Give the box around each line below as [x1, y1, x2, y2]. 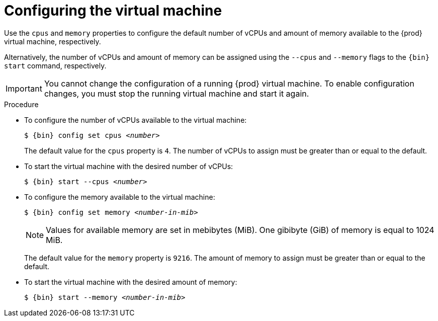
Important [6, 83, 42, 94]
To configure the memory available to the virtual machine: [24, 192, 215, 201]
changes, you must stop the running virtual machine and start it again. [44, 88, 309, 99]
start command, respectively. [4, 61, 107, 70]
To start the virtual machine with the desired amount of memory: [24, 277, 237, 286]
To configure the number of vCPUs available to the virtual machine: [24, 115, 247, 124]
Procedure [4, 100, 39, 109]
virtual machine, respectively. [4, 37, 101, 46]
